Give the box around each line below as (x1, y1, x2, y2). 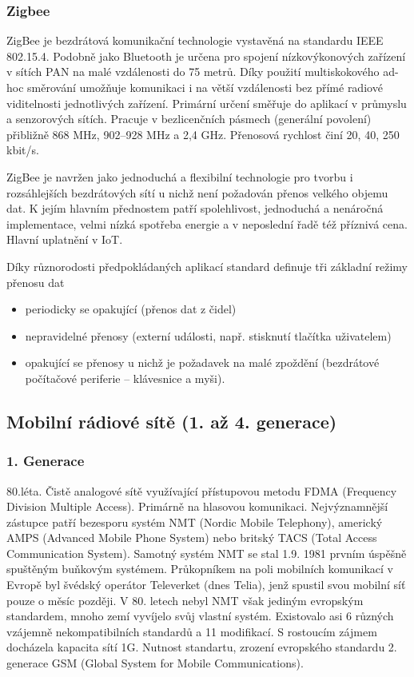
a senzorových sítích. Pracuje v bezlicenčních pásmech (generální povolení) (6, 110, 372, 127)
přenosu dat (6, 273, 65, 290)
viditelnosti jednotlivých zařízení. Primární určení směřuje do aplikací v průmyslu (6, 94, 407, 111)
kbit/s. (6, 141, 39, 158)
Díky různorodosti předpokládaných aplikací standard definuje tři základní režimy (6, 257, 408, 274)
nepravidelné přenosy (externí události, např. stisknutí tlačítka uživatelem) (25, 327, 392, 344)
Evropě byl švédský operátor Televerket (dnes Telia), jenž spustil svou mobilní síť (6, 576, 406, 593)
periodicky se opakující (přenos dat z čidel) (25, 301, 237, 317)
